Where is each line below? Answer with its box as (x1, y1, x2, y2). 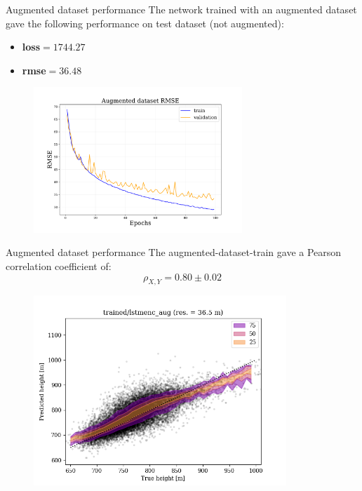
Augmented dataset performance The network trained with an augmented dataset (6, 2, 357, 16)
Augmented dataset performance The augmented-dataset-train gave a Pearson (6, 245, 342, 260)
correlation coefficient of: (6, 259, 112, 274)
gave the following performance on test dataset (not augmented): (6, 15, 284, 30)
